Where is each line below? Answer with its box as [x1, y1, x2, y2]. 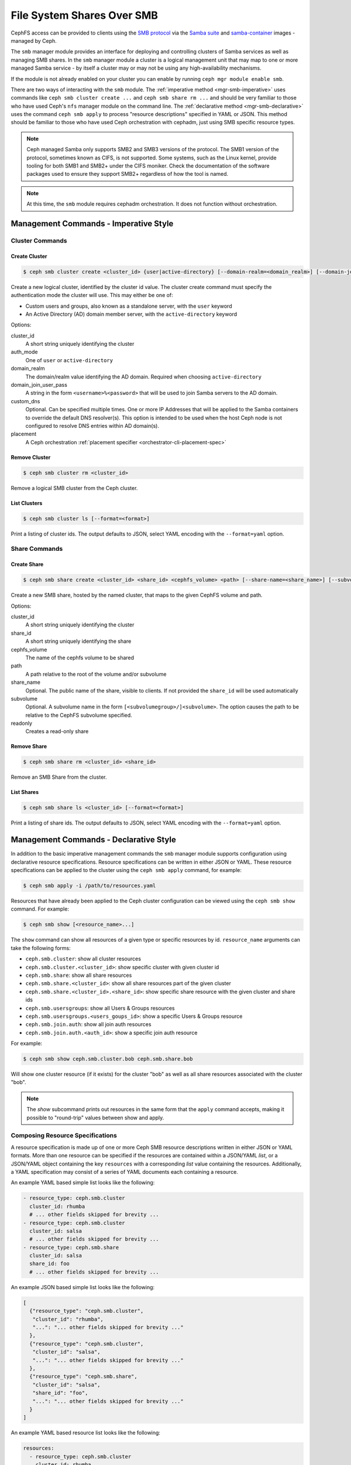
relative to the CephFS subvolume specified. [25, 711, 133, 718]
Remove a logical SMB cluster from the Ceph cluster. [11, 484, 138, 492]
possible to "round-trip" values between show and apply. [26, 1114, 164, 1121]
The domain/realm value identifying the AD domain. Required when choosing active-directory [25, 373, 261, 380]
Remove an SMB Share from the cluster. [11, 774, 107, 781]
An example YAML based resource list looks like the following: [11, 1429, 161, 1436]
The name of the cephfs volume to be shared [25, 654, 135, 661]
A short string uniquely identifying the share [25, 638, 132, 645]
